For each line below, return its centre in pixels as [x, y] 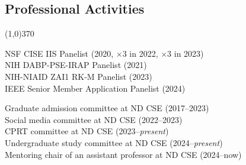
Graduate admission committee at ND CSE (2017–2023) [107, 108]
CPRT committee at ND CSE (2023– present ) [87, 131]
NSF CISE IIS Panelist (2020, [59, 53]
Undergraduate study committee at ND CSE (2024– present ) [114, 142]
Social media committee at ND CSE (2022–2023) [94, 119]
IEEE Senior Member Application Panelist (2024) [95, 88]
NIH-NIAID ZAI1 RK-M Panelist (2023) [79, 76]
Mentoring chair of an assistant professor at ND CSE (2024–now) [123, 154]
